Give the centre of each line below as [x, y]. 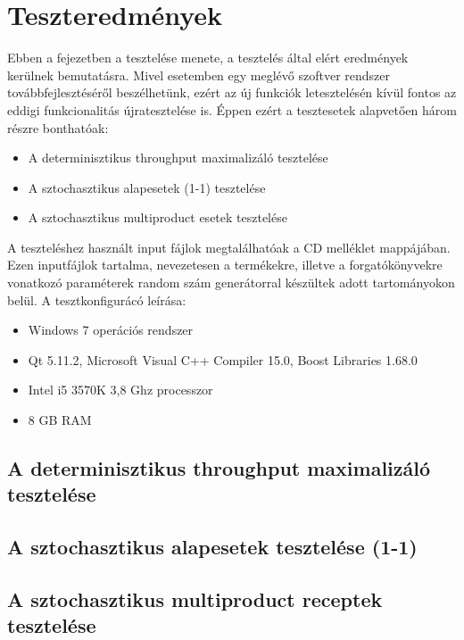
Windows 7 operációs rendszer [111, 330]
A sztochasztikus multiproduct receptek [195, 598]
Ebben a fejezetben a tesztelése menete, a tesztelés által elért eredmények [208, 58]
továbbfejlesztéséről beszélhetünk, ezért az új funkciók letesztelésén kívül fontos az [232, 92]
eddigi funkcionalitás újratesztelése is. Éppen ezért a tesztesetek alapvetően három [232, 109]
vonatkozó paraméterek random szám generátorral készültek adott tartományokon [231, 283]
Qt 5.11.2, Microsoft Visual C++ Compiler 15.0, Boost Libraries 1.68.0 [223, 359]
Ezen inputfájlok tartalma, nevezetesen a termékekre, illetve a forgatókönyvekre [225, 265]
